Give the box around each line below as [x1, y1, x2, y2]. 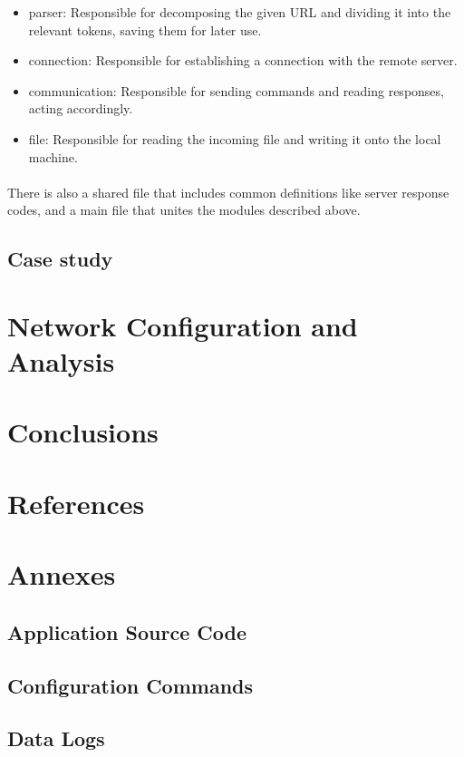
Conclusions [7, 413, 159, 451]
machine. [28, 147, 78, 166]
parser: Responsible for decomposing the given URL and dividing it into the [28, 3, 451, 21]
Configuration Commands [7, 671, 254, 699]
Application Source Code [7, 617, 246, 645]
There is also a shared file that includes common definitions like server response [7, 182, 449, 201]
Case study [7, 245, 113, 273]
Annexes [7, 556, 116, 593]
